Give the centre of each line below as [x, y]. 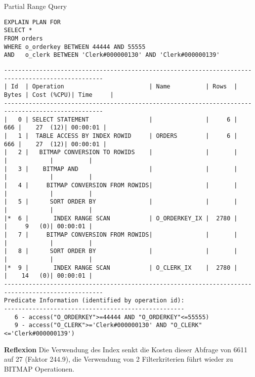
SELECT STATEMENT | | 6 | [135, 119]
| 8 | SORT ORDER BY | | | [121, 251]
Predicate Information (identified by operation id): [94, 301]
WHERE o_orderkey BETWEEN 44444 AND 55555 [75, 47]
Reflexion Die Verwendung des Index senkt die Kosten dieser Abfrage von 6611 [126, 349]
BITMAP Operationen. [39, 368]
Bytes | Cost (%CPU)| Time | [59, 95]
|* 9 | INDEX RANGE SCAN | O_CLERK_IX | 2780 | [121, 268]
